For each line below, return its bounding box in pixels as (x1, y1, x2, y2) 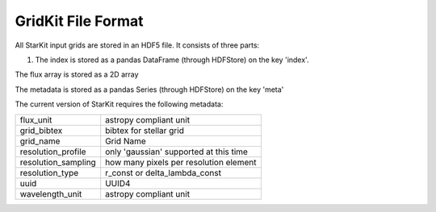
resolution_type (19, 167, 79, 178)
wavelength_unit (19, 188, 82, 199)
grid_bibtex (19, 125, 63, 136)
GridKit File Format (15, 12, 144, 30)
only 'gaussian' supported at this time (105, 146, 248, 157)
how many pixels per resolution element (105, 156, 257, 168)
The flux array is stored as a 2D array (15, 69, 139, 80)
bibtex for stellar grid (105, 125, 185, 136)
